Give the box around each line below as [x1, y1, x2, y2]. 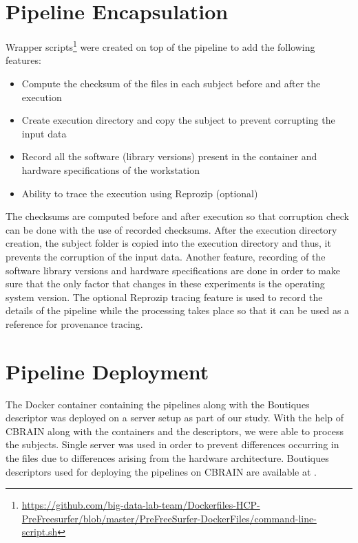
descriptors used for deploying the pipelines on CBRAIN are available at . [6, 464, 317, 478]
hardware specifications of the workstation [21, 162, 200, 177]
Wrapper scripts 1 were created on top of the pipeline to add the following [6, 38, 315, 54]
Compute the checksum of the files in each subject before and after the [21, 76, 321, 90]
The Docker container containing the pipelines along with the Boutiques [6, 397, 310, 411]
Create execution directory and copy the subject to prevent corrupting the [21, 113, 335, 127]
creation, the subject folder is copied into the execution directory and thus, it [6, 236, 331, 250]
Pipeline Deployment [6, 357, 209, 385]
